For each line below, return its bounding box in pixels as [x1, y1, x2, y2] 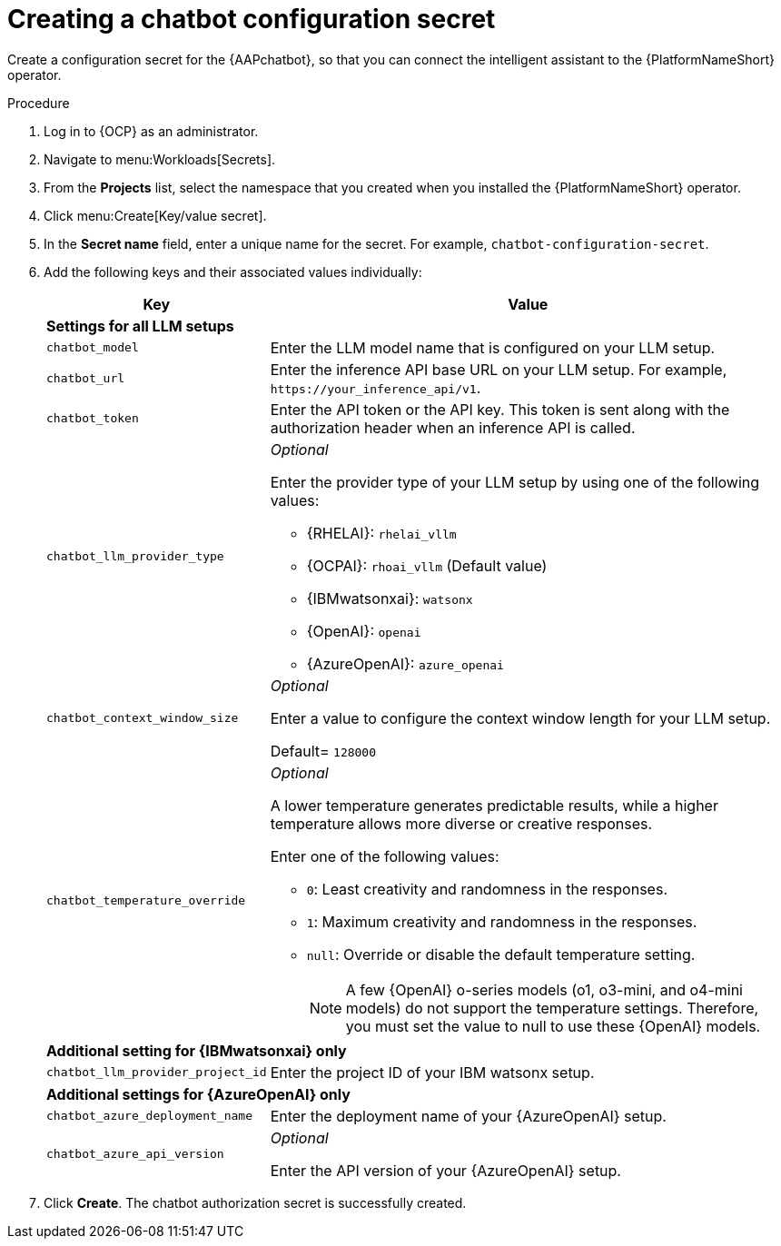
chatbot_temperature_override [46, 894, 246, 908]
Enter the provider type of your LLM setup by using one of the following [270, 472, 760, 491]
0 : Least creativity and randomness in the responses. [306, 879, 667, 898]
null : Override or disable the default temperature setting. [306, 944, 696, 964]
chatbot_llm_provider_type [46, 549, 224, 564]
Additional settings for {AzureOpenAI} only [46, 1084, 351, 1103]
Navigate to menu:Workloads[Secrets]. [44, 151, 276, 167]
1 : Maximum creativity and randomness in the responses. [306, 912, 697, 931]
